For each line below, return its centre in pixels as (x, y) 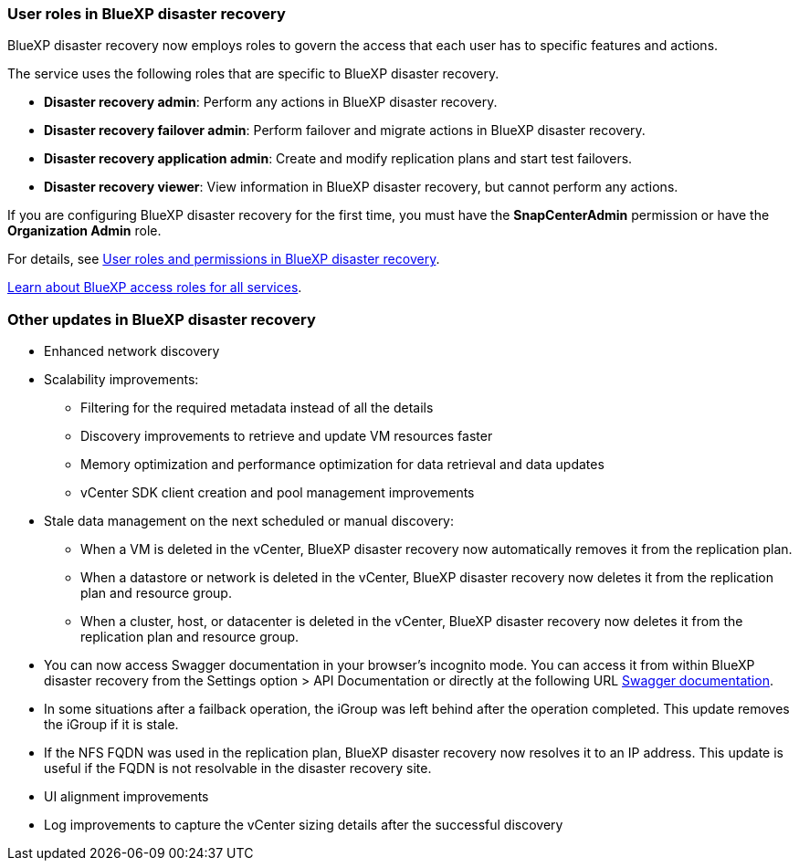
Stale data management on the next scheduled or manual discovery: (249, 521)
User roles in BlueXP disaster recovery (147, 14)
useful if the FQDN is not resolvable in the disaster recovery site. (238, 769)
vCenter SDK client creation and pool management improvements (278, 493)
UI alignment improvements (126, 797)
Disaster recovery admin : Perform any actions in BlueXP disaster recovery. (271, 102)
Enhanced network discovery (132, 351)
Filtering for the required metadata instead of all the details (257, 408)
